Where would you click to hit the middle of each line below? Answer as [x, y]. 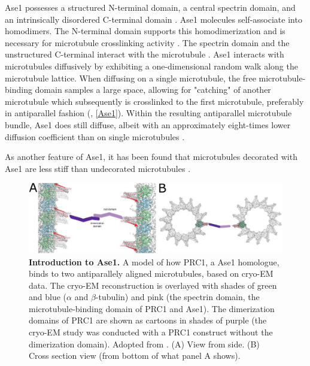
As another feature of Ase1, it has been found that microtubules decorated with [151, 157]
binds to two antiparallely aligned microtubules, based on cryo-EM [151, 273]
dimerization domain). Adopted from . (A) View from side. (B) [144, 344]
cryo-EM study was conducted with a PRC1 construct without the [151, 332]
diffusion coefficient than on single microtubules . [95, 136]
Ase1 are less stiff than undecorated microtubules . [98, 168]
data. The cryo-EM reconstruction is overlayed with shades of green [153, 285]
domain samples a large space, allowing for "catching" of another [153, 90]
